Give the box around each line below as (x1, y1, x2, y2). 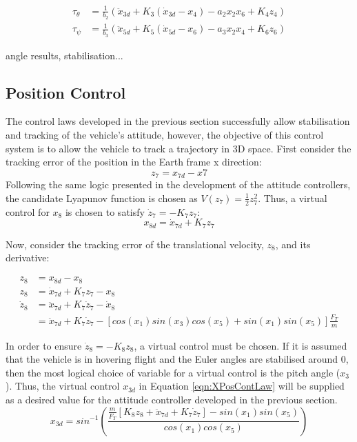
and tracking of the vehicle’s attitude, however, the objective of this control (6, 127, 324, 141)
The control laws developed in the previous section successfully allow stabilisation (6, 114, 350, 128)
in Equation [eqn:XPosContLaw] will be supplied (139, 379, 345, 393)
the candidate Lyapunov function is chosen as (6, 190, 198, 205)
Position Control (6, 81, 126, 103)
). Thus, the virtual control (6, 379, 120, 393)
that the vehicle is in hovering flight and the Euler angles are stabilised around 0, (6, 352, 349, 366)
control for (6, 204, 50, 219)
